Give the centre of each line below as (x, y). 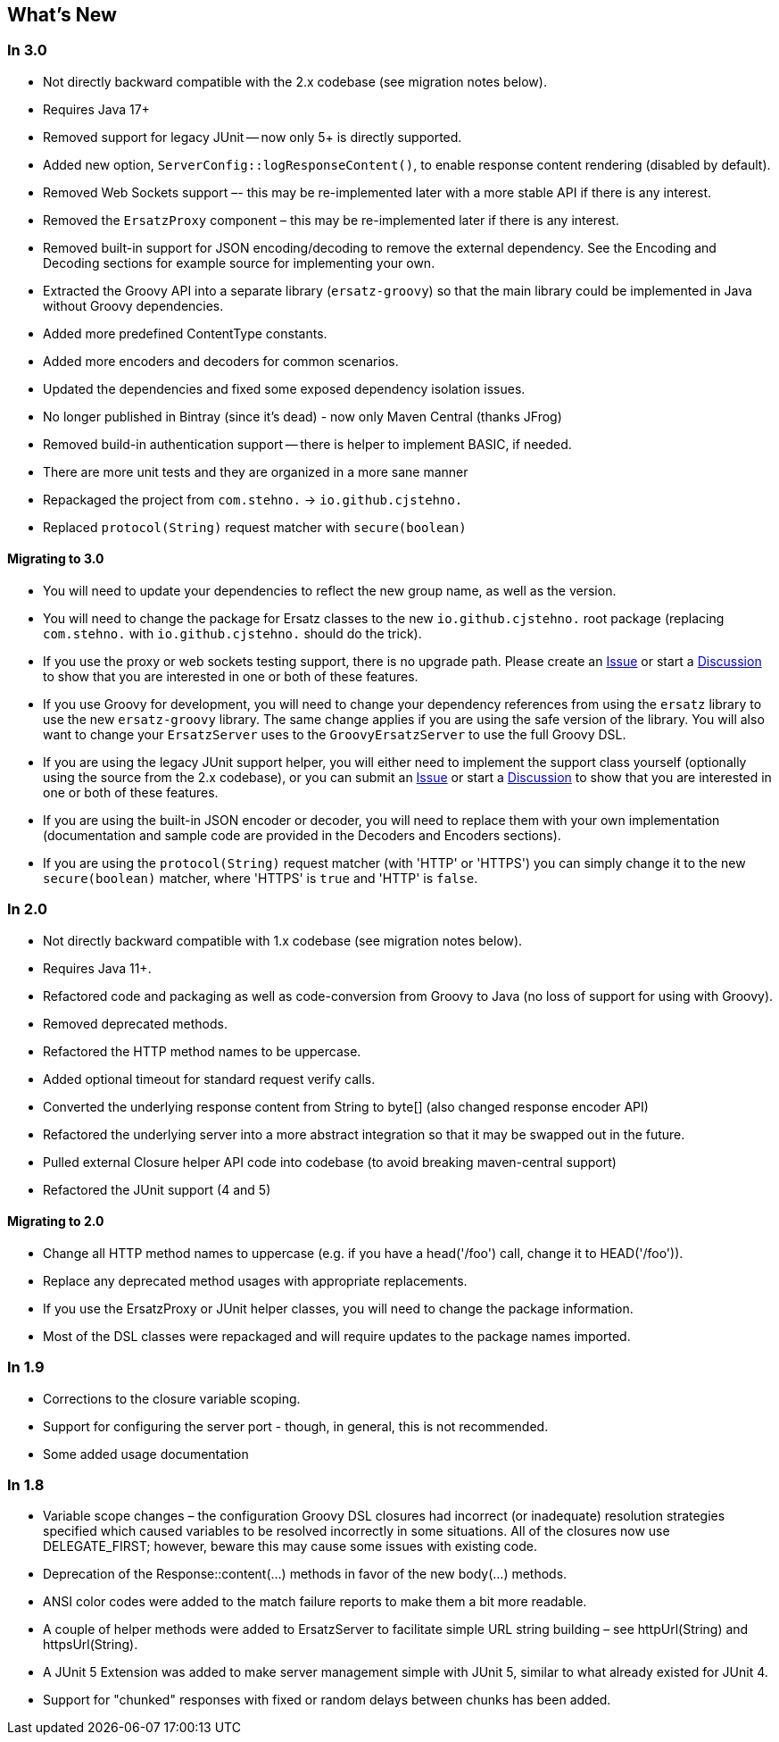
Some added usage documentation (146, 1454)
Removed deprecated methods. (135, 1023)
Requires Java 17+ (96, 109)
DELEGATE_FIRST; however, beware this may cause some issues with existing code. (290, 1546)
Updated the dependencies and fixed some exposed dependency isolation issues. (284, 388)
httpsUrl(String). (91, 1645)
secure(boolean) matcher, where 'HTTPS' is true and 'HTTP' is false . (261, 879)
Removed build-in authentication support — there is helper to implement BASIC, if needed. (307, 444)
